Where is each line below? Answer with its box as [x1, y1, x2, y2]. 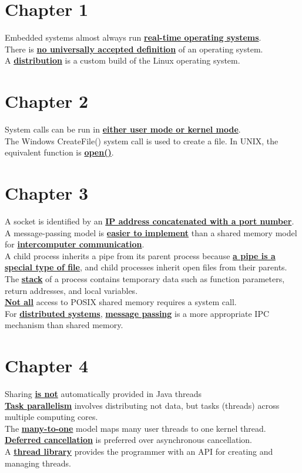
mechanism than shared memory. [5, 319, 123, 331]
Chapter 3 [5, 181, 89, 204]
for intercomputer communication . [5, 238, 145, 250]
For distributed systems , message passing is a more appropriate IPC [5, 307, 270, 319]
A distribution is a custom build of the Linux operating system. [5, 54, 240, 67]
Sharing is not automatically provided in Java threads [5, 388, 202, 399]
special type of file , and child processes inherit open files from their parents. [5, 261, 287, 273]
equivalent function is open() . [5, 146, 114, 158]
